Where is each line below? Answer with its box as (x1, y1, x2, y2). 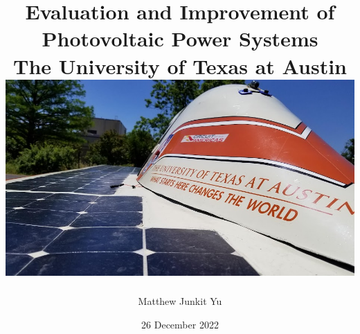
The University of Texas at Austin (13, 51, 347, 80)
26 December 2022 (141, 317, 219, 331)
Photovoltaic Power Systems (42, 24, 318, 53)
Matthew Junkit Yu (138, 294, 222, 308)
